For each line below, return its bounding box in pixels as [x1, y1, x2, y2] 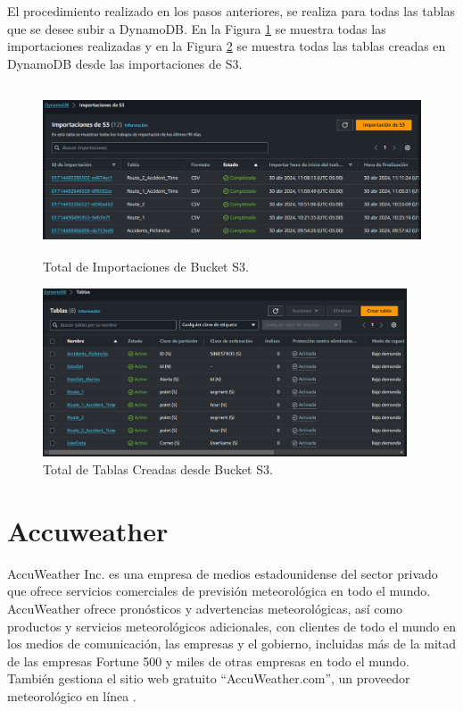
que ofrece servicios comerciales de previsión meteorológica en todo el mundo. [7, 581, 431, 600]
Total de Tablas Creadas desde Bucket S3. [43, 460, 273, 479]
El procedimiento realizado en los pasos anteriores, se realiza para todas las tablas [7, 2, 455, 20]
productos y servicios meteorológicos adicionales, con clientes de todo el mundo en [7, 616, 456, 635]
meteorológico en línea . [7, 686, 136, 705]
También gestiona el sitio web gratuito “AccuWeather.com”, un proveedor [7, 669, 410, 688]
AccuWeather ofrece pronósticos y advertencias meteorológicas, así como [7, 599, 403, 617]
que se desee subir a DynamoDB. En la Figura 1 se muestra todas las [7, 19, 386, 38]
